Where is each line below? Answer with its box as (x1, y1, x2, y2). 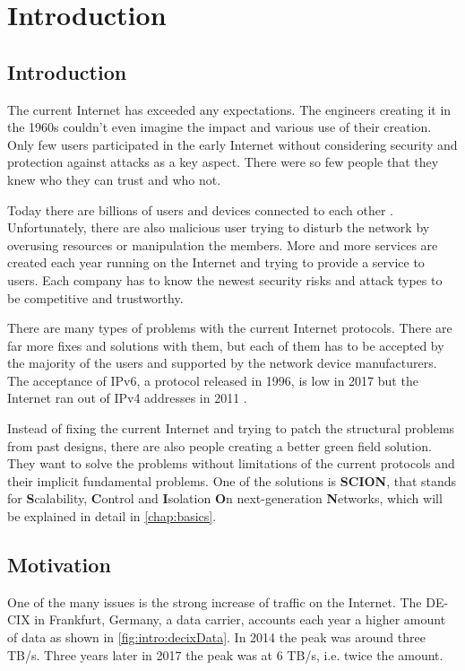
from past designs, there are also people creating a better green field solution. (7, 436, 432, 455)
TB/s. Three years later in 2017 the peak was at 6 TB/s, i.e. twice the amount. (7, 645, 443, 664)
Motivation (7, 551, 111, 579)
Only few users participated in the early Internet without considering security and (7, 135, 458, 153)
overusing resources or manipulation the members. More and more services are (7, 235, 438, 254)
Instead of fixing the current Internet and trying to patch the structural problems (7, 419, 455, 438)
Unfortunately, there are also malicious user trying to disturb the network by (7, 218, 430, 237)
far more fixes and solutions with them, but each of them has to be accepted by (7, 335, 444, 354)
